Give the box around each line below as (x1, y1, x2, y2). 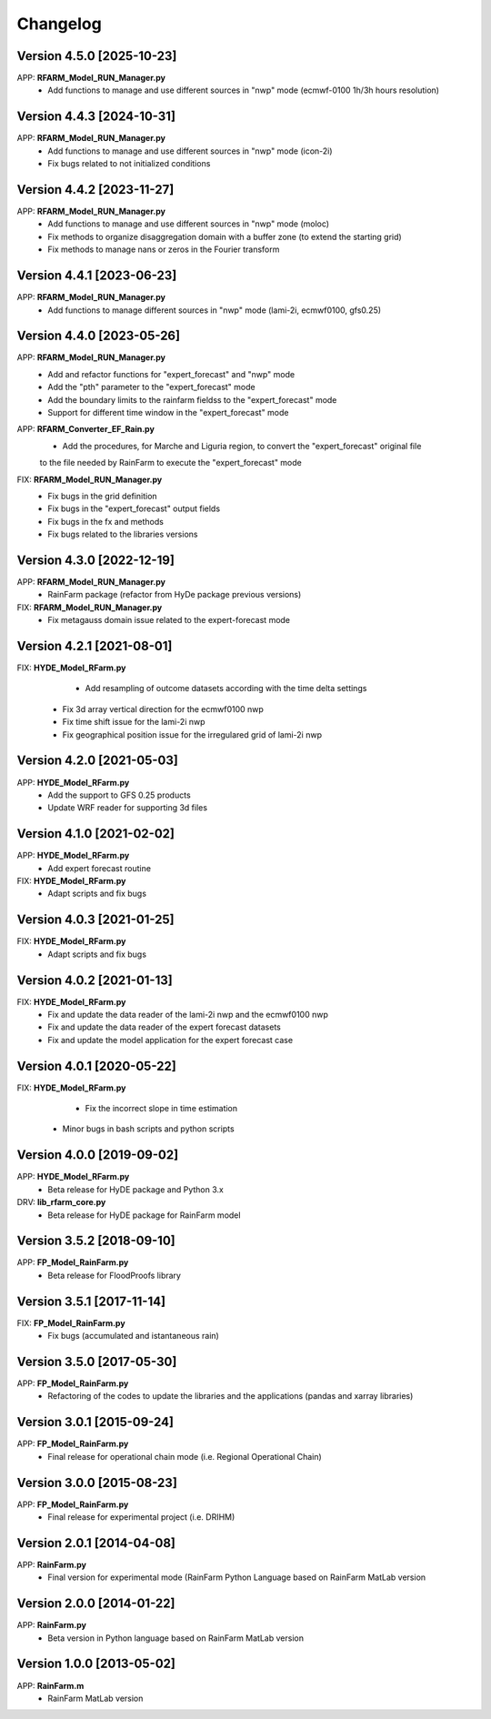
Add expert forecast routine (47, 862, 152, 873)
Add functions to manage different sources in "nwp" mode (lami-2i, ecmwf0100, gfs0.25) (47, 305, 382, 316)
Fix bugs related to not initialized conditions (47, 158, 211, 169)
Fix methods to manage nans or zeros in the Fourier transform (47, 244, 280, 255)
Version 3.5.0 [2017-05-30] (16, 1353, 177, 1369)
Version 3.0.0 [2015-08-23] (16, 1474, 177, 1491)
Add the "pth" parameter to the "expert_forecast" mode (47, 382, 256, 393)
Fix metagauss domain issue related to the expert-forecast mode (47, 615, 291, 626)
